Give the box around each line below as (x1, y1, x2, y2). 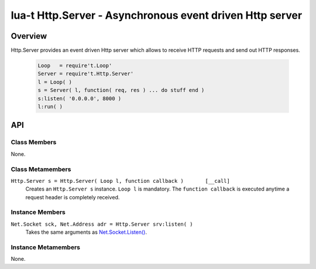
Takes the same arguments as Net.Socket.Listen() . (25, 229, 147, 236)
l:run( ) (37, 103, 63, 110)
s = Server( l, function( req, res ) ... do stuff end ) (37, 87, 205, 94)
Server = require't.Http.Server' (37, 70, 134, 77)
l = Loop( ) (37, 79, 73, 85)
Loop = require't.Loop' (37, 62, 112, 69)
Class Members (11, 138, 57, 147)
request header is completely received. (25, 193, 120, 200)
